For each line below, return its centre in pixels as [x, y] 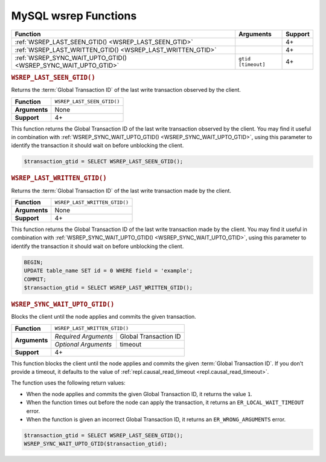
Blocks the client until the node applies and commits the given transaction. [104, 317]
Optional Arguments [83, 344]
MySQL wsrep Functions [74, 16]
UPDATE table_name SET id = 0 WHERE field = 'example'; [108, 271]
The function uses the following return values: [69, 383]
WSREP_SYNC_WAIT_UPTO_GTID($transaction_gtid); [95, 444]
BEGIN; [34, 262]
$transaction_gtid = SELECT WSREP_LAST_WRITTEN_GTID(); [108, 288]
